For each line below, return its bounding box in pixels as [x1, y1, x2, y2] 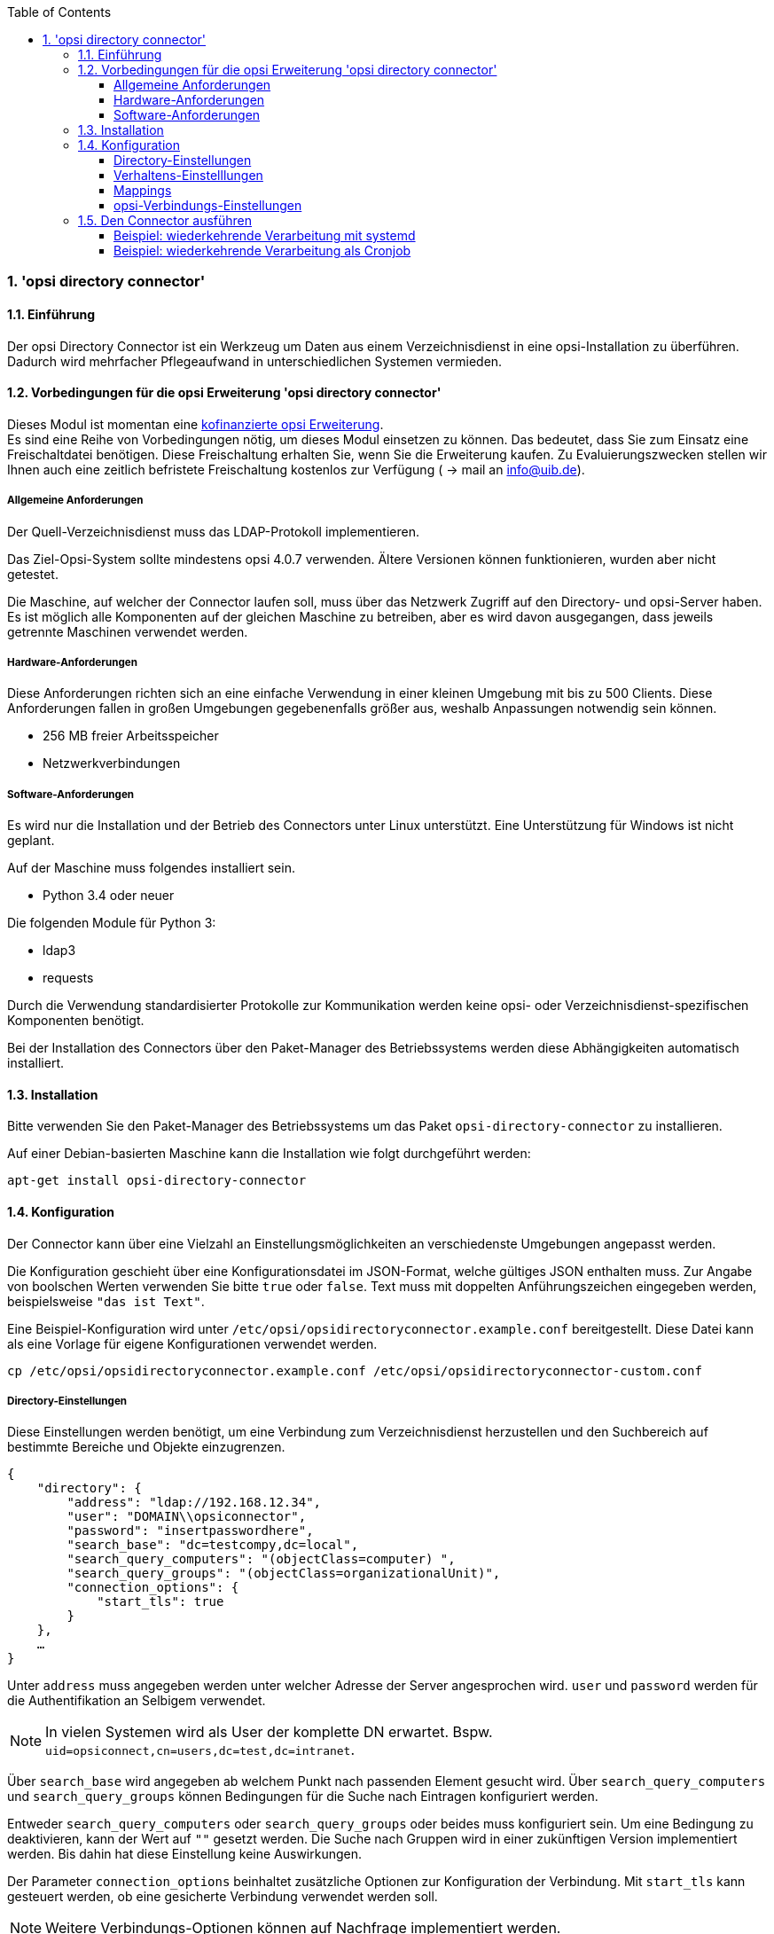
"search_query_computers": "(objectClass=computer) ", [66, 1552, 456, 1567]
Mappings [113, 183, 172, 198]
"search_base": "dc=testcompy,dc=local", [66, 1538, 359, 1553]
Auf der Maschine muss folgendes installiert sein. [7, 860, 295, 876]
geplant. [7, 833, 55, 849]
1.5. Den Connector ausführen [78, 213, 253, 228]
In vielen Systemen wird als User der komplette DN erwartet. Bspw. [45, 1723, 493, 1742]
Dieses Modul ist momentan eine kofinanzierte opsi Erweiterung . [7, 416, 384, 432]
